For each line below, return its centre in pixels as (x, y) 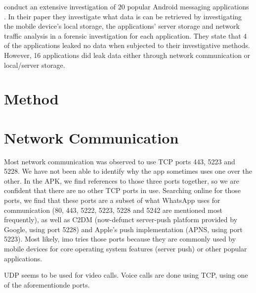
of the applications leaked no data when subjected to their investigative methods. (127, 45)
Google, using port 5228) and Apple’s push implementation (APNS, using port (123, 229)
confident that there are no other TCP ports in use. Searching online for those (123, 190)
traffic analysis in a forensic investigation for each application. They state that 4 (126, 35)
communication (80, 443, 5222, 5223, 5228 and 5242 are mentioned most (113, 210)
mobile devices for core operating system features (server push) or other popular (126, 248)
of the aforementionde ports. (47, 284)
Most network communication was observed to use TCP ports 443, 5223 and (120, 161)
